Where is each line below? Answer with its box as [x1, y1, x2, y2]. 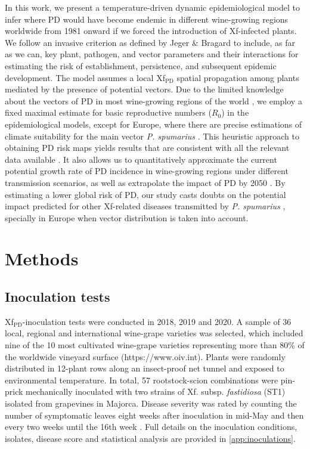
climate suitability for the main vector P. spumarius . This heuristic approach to [5, 129, 299, 142]
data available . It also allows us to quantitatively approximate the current [5, 153, 277, 165]
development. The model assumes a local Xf [5, 71, 165, 83]
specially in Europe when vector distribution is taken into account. [5, 211, 249, 224]
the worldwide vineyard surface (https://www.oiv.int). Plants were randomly [5, 350, 286, 363]
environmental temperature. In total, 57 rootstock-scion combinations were [5, 373, 278, 386]
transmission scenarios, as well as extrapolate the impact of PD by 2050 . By [5, 176, 286, 188]
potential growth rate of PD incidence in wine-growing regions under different [5, 165, 289, 177]
